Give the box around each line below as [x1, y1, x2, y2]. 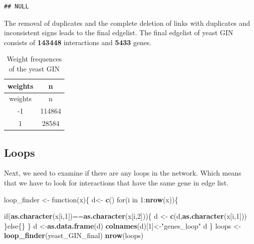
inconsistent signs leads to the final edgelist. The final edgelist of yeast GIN [4, 27, 233, 38]
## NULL [4, 3, 29, 10]
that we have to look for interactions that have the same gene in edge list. [4, 177, 229, 187]
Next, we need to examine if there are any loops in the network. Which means [4, 168, 242, 178]
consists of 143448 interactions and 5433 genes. [4, 37, 152, 47]
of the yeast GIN [8, 63, 60, 73]
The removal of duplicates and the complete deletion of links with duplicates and [4, 17, 251, 28]
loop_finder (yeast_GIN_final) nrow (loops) [4, 230, 144, 241]
